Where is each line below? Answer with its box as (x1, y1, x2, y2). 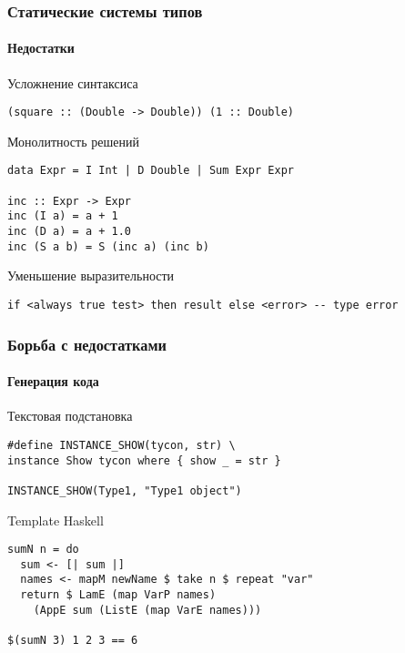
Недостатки (7, 38, 75, 57)
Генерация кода (7, 372, 99, 391)
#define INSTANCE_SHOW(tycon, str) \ (7, 438, 236, 452)
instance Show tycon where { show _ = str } (7, 454, 281, 467)
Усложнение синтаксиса (7, 73, 138, 92)
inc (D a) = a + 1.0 (7, 225, 132, 239)
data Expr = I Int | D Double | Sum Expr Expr (7, 164, 294, 178)
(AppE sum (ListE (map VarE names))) (33, 603, 262, 617)
